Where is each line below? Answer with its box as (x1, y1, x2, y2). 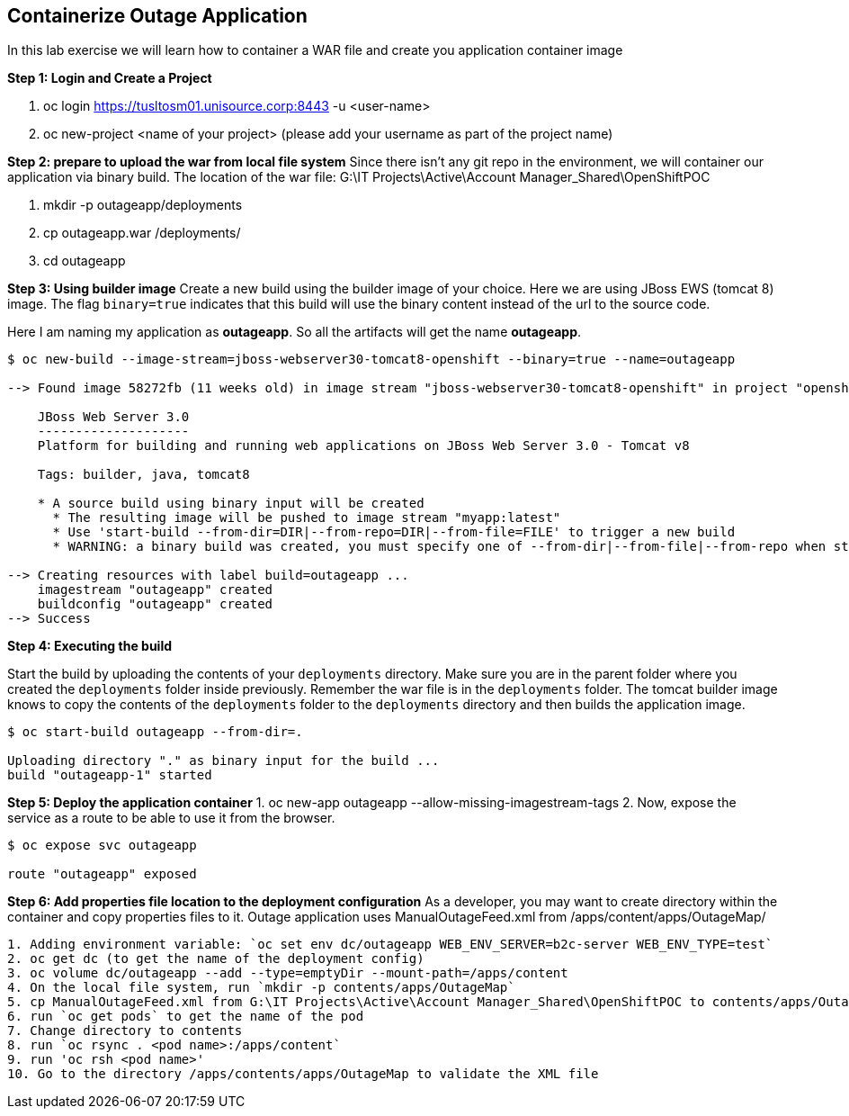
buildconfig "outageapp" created (37, 597, 273, 612)
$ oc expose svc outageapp (7, 838, 197, 853)
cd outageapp (43, 253, 126, 269)
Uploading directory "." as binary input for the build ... (7, 753, 440, 769)
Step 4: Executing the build (7, 638, 173, 654)
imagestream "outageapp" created (37, 582, 273, 598)
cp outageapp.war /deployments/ (43, 225, 241, 241)
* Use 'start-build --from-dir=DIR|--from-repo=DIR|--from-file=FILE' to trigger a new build (52, 525, 736, 540)
